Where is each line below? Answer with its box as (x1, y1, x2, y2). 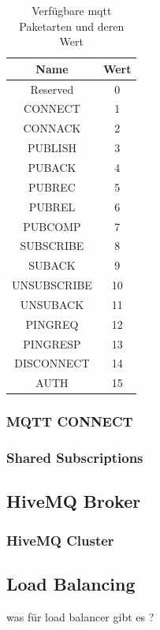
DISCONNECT (14, 355, 90, 371)
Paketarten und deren (19, 17, 125, 34)
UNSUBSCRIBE (12, 277, 92, 293)
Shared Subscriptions (6, 448, 143, 468)
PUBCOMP (23, 218, 81, 234)
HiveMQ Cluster (6, 530, 114, 550)
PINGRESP (23, 335, 81, 352)
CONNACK (23, 120, 81, 136)
